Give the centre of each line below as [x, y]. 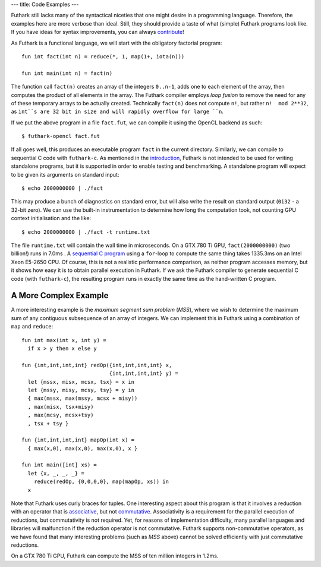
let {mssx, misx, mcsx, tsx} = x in [81, 382]
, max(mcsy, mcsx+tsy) [61, 415]
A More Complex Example [60, 295]
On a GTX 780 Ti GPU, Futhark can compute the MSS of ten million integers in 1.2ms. [115, 556]
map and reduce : [32, 327]
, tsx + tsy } [48, 423]
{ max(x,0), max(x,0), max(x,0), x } [83, 448]
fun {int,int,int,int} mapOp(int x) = [78, 440]
